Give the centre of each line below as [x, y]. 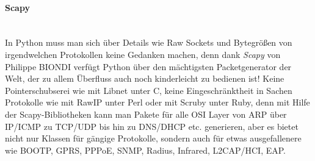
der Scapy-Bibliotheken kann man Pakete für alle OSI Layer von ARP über [146, 114]
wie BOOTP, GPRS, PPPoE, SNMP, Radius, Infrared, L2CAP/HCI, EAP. [146, 150]
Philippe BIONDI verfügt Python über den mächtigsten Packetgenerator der [148, 66]
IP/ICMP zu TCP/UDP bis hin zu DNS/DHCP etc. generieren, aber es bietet [152, 126]
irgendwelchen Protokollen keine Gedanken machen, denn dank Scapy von [143, 54]
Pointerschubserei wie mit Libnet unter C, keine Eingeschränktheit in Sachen [149, 90]
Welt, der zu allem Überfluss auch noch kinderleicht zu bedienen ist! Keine [145, 78]
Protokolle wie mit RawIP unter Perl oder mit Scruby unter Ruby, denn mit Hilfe [157, 102]
